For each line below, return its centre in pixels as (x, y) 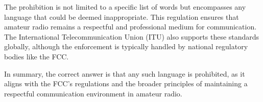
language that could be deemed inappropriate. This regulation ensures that (122, 16)
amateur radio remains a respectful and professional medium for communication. (130, 27)
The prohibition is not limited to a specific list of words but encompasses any (125, 7)
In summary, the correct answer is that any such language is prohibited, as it (125, 73)
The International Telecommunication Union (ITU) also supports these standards (132, 36)
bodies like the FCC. (37, 56)
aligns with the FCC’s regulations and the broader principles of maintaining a (126, 83)
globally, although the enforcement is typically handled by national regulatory (126, 46)
